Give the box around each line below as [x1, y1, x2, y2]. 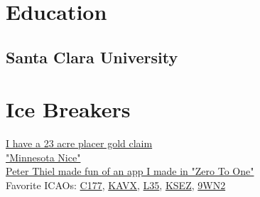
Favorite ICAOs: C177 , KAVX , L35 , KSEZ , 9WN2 [6, 178, 226, 193]
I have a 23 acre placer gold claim [6, 136, 153, 151]
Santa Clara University [6, 46, 178, 68]
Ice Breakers [6, 95, 131, 124]
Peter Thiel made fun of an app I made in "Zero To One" [6, 164, 254, 179]
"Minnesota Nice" [6, 149, 81, 164]
